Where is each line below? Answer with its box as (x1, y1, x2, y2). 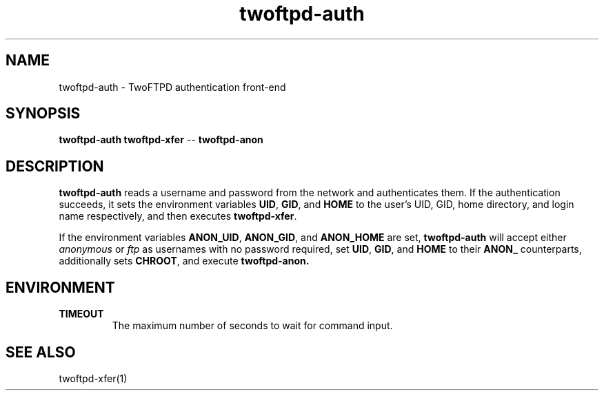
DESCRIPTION (6, 157, 104, 175)
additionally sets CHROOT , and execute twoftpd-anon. (59, 255, 310, 267)
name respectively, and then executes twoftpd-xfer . (59, 210, 297, 222)
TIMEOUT (59, 308, 104, 320)
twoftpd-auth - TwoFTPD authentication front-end (59, 81, 286, 93)
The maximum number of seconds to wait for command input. (112, 320, 393, 332)
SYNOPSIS (6, 105, 81, 123)
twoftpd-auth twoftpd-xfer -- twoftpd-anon (59, 134, 263, 146)
